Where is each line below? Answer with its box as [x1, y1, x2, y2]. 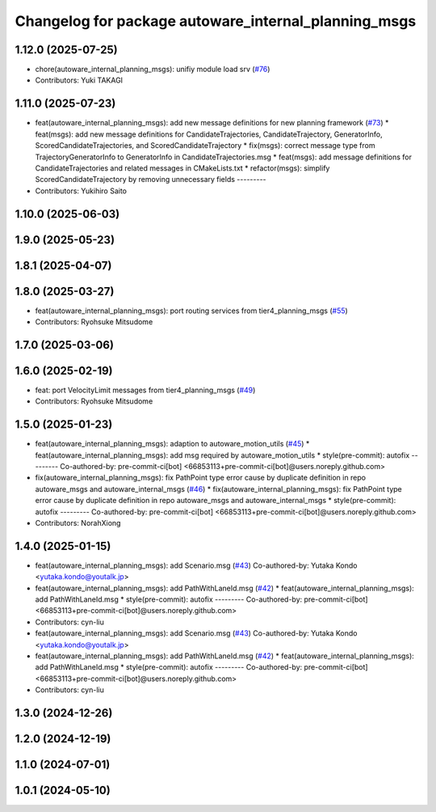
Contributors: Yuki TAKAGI [35, 75, 124, 85]
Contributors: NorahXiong [35, 518, 121, 527]
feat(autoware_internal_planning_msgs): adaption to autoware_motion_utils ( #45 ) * [35, 439, 310, 449]
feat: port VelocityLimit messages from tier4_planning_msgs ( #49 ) [35, 385, 256, 395]
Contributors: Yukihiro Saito [35, 186, 128, 196]
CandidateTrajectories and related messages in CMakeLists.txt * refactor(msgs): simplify [35, 163, 330, 173]
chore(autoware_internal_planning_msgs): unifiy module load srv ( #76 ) [35, 65, 270, 74]
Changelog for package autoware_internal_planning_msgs [15, 12, 417, 30]
